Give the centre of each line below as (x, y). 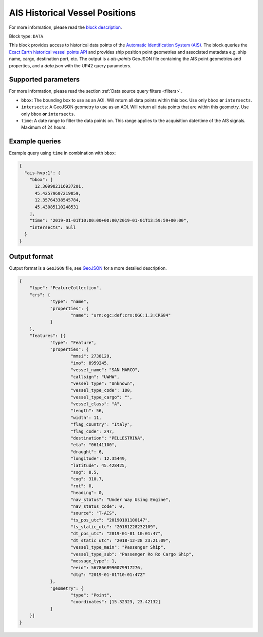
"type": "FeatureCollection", (66, 288)
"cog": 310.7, (87, 479)
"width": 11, (86, 418)
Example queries (35, 141)
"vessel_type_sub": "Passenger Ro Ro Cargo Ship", (132, 554)
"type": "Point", (91, 595)
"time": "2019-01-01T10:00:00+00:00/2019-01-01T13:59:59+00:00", (109, 220)
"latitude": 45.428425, (99, 465)
